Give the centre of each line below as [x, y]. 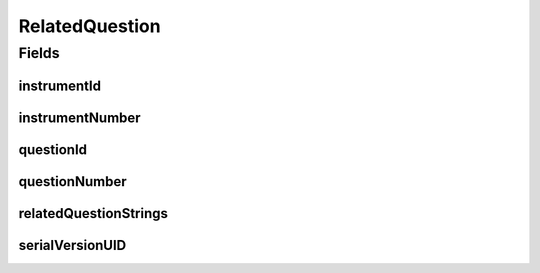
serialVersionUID [72, 245]
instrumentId [60, 85]
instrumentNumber [79, 117]
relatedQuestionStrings [93, 213]
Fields [39, 53]
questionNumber [72, 181]
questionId [53, 149]
